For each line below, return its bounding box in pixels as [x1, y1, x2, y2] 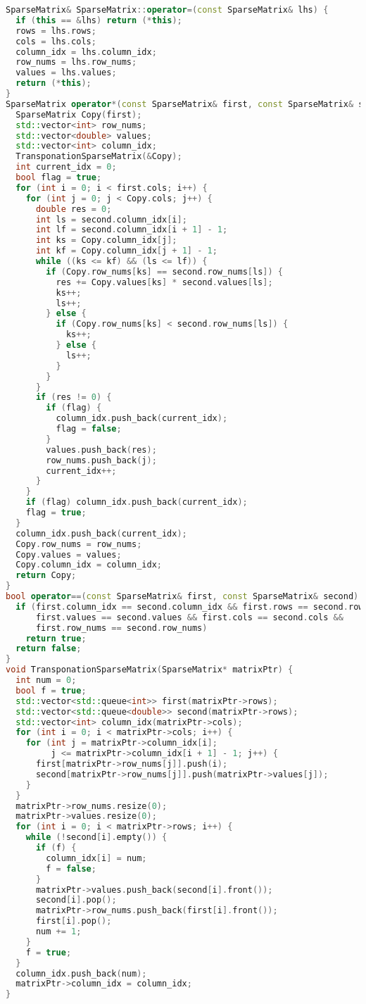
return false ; [15, 644, 82, 654]
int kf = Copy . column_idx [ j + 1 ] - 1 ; [35, 246, 217, 256]
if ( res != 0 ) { [35, 392, 112, 403]
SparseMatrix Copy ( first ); [15, 109, 142, 120]
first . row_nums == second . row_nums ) [35, 622, 208, 633]
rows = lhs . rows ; [15, 25, 96, 36]
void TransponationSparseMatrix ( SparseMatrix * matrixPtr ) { [6, 665, 294, 675]
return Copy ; [15, 570, 77, 581]
